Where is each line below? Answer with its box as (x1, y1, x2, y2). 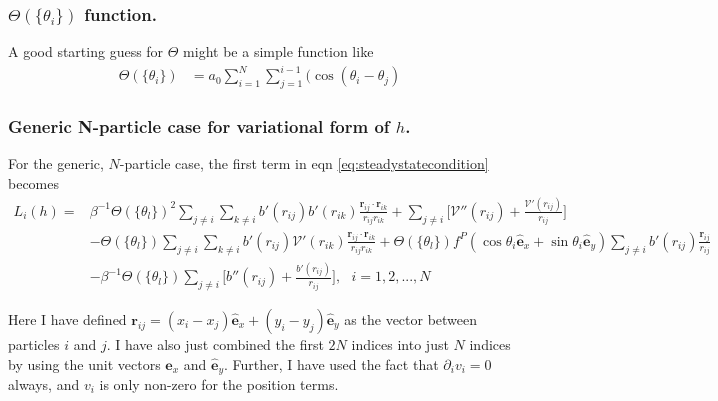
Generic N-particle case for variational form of (8, 114, 390, 139)
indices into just (351, 333, 449, 354)
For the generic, (8, 153, 104, 174)
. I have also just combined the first (106, 333, 324, 354)
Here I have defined (8, 308, 127, 329)
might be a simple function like (183, 41, 374, 62)
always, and (8, 373, 80, 394)
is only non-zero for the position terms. (99, 373, 339, 394)
